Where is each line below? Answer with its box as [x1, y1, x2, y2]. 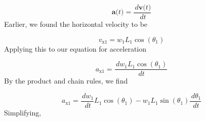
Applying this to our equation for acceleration [4, 43, 147, 54]
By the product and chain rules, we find [4, 75, 128, 86]
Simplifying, [4, 107, 42, 117]
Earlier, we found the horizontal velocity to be [4, 19, 148, 29]
